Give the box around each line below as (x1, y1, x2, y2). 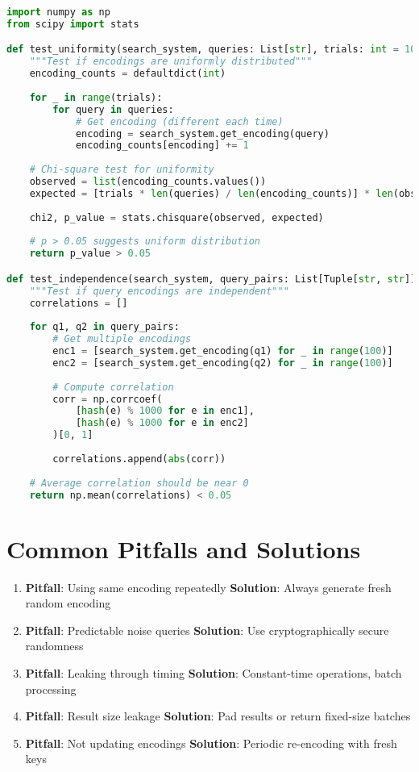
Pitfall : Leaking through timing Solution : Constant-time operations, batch (25, 664, 402, 681)
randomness (25, 637, 84, 654)
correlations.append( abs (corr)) (52, 453, 226, 465)
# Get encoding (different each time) (75, 115, 284, 127)
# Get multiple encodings (52, 333, 192, 345)
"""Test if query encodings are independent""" (29, 285, 289, 297)
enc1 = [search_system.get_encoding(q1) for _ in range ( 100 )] (52, 345, 393, 357)
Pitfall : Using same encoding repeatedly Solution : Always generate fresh (25, 578, 392, 595)
